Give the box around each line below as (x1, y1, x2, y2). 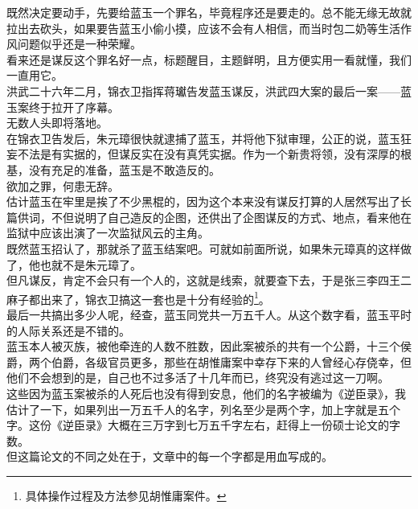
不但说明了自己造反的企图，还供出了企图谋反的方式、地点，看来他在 (51, 208, 412, 225)
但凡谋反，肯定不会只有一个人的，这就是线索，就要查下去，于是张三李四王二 (6, 272, 412, 289)
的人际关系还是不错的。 (6, 322, 130, 339)
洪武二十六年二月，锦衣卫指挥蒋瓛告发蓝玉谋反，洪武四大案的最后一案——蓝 (6, 82, 412, 99)
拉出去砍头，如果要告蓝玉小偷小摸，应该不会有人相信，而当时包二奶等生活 (6, 19, 400, 36)
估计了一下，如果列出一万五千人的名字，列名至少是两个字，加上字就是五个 (6, 400, 400, 417)
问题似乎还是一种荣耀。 (17, 35, 141, 52)
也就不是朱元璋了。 (39, 256, 141, 273)
